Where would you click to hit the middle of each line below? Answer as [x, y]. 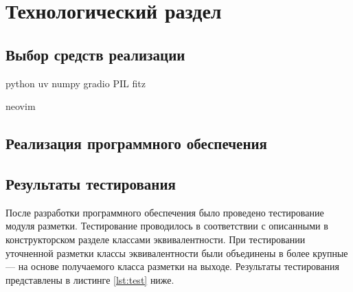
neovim [21, 106]
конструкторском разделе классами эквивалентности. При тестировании [156, 239]
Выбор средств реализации [95, 54]
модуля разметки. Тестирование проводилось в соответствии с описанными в [167, 226]
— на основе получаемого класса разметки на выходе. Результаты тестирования [173, 266]
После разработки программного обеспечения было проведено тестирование [165, 212]
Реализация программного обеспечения [136, 143]
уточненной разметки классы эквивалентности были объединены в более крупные [177, 252]
